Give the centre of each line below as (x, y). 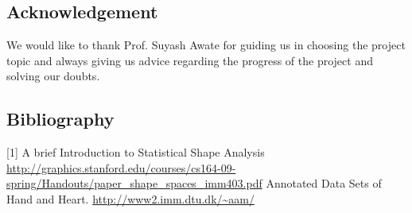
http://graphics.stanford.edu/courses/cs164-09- (121, 167)
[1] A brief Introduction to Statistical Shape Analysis (136, 152)
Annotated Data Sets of (324, 183)
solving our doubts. (53, 76)
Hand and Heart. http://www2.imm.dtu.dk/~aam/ (130, 198)
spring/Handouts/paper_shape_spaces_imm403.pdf (134, 183)
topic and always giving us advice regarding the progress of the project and (190, 60)
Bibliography (60, 119)
